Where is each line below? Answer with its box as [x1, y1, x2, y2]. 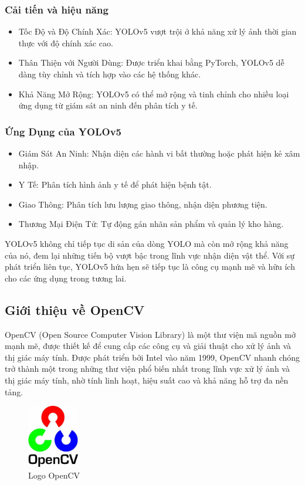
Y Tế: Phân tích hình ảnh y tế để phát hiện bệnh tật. [18, 178, 212, 191]
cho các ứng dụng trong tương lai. [5, 272, 127, 284]
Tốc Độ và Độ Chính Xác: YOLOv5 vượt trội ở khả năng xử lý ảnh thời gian [18, 25, 297, 38]
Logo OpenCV [28, 469, 80, 481]
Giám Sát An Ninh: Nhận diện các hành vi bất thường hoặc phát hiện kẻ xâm [18, 147, 300, 159]
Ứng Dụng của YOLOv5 [5, 124, 121, 138]
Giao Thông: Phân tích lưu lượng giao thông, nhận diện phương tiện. [18, 198, 267, 210]
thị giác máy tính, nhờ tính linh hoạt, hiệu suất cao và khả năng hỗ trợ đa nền [5, 374, 289, 386]
